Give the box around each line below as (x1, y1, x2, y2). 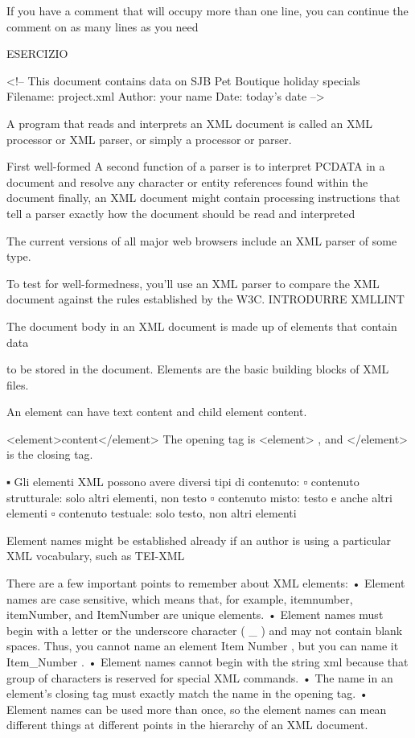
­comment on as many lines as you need (6, 18, 199, 35)
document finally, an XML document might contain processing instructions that (6, 189, 401, 206)
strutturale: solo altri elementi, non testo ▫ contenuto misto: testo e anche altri (6, 489, 392, 505)
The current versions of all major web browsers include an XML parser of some (6, 232, 397, 249)
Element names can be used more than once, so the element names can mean (6, 700, 387, 717)
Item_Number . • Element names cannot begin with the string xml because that (6, 653, 409, 670)
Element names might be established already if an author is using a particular (6, 531, 391, 548)
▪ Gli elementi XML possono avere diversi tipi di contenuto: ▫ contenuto (6, 473, 360, 490)
